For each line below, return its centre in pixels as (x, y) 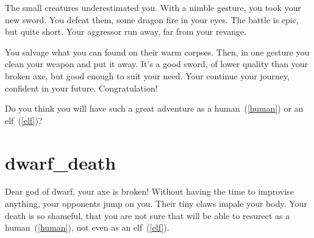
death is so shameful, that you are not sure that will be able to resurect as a (148, 215)
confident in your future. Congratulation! (81, 88)
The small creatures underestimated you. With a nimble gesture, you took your (153, 7)
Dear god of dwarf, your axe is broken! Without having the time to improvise (149, 191)
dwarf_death (61, 162)
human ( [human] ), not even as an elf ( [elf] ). (87, 227)
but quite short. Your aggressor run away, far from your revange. (126, 31)
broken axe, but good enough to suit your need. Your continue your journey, (148, 75)
